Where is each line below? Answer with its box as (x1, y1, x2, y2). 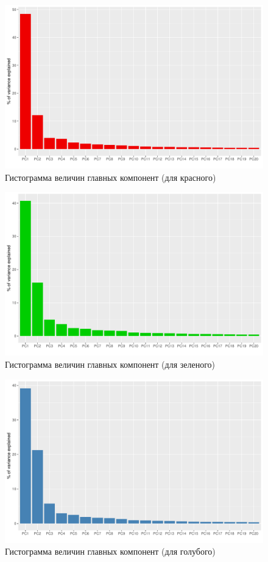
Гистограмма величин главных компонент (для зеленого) (5, 358, 216, 371)
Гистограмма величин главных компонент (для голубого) (5, 545, 216, 558)
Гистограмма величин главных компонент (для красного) (5, 170, 216, 183)
